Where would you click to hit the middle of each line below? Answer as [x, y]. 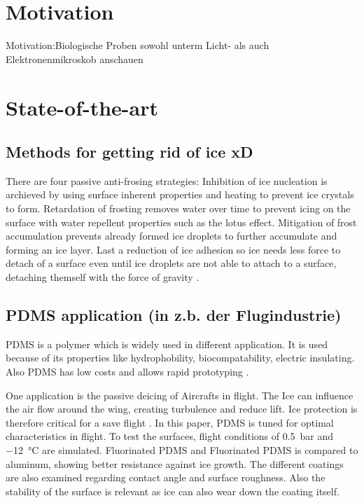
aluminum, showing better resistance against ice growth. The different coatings [175, 463]
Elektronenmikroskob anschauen [75, 58]
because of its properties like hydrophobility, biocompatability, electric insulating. [180, 358]
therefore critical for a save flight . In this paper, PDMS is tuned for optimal [170, 422]
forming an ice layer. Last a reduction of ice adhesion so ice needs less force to [173, 249]
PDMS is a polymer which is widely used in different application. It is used [167, 344]
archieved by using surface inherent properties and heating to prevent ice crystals [180, 194]
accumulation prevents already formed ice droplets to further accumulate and [171, 236]
